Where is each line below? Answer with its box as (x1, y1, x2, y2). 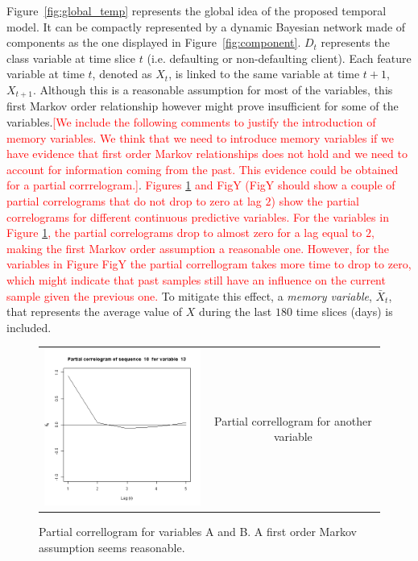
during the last (198, 303, 272, 320)
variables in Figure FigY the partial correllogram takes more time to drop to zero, (6, 256, 412, 272)
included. (6, 318, 52, 335)
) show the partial (271, 192, 359, 209)
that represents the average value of (6, 303, 183, 320)
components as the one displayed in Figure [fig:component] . (6, 34, 301, 51)
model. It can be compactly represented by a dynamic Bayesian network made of (6, 18, 406, 35)
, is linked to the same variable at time (168, 65, 360, 82)
